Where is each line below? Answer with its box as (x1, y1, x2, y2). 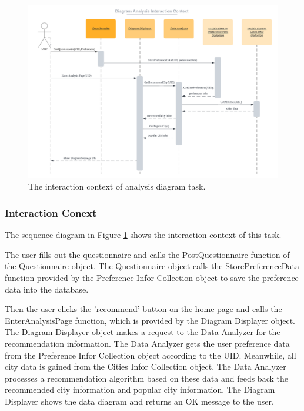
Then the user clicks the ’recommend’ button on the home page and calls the (5, 303, 282, 315)
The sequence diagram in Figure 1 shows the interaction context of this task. (5, 228, 282, 241)
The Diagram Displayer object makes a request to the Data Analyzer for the (5, 326, 280, 338)
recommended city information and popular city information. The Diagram (5, 383, 275, 396)
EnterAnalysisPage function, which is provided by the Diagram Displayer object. (5, 314, 296, 326)
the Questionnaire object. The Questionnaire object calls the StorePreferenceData (5, 260, 299, 272)
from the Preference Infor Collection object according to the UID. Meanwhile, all (5, 349, 296, 361)
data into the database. (5, 283, 89, 295)
